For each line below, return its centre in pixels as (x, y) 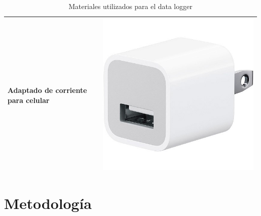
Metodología (48, 203)
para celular (29, 100)
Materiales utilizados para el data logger (130, 6)
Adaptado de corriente (47, 90)
